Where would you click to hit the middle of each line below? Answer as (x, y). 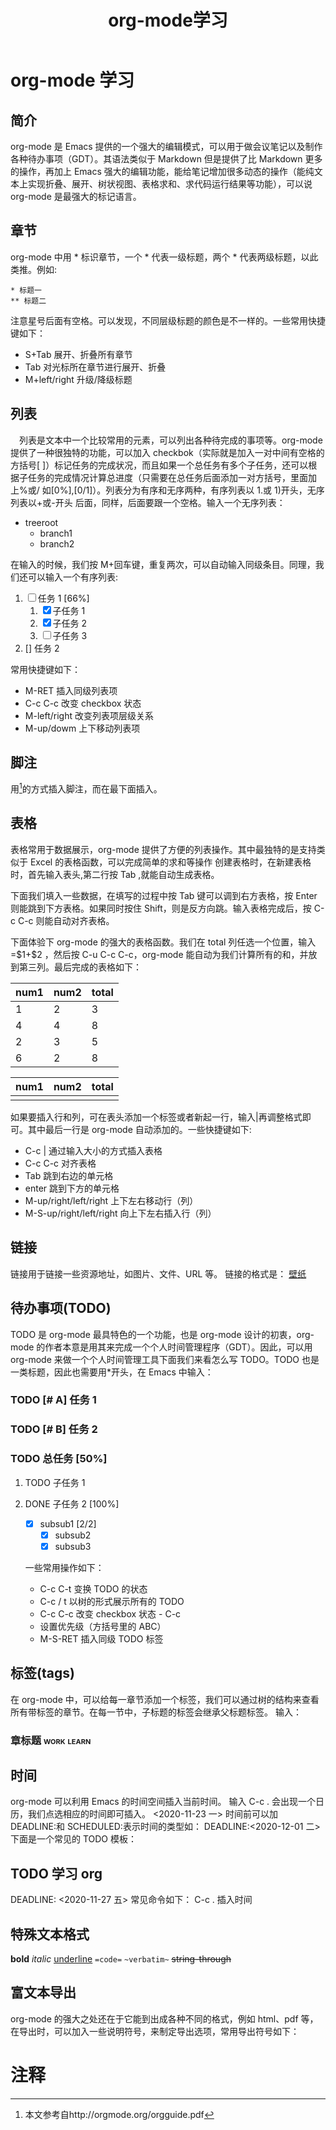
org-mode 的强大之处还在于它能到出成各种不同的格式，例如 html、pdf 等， (164, 2018)
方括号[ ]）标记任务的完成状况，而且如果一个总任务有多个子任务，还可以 (159, 465)
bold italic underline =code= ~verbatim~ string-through (121, 1959)
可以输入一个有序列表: (73, 577)
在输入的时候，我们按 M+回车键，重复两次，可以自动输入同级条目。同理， (163, 564)
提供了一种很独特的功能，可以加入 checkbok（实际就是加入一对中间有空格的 (167, 452)
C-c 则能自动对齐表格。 (66, 920)
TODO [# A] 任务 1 (53, 1400)
